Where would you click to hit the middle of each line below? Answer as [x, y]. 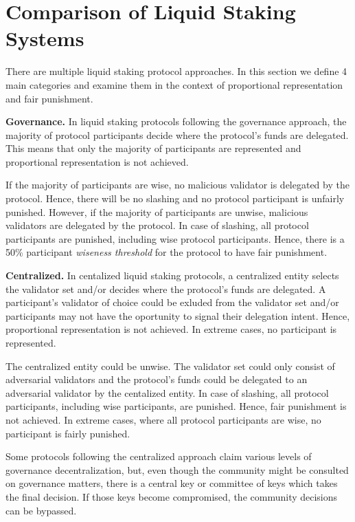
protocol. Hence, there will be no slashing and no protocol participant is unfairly [175, 198]
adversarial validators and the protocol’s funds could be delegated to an [157, 379]
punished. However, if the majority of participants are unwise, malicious [157, 211]
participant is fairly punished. [68, 433]
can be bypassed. [41, 510]
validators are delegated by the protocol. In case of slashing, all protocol [157, 225]
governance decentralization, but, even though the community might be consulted [177, 469]
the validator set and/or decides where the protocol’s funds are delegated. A [166, 289]
